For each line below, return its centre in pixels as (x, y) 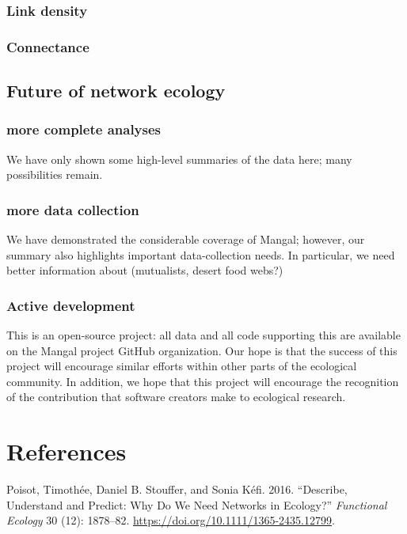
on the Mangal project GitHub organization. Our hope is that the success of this (202, 350)
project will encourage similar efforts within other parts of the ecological (182, 366)
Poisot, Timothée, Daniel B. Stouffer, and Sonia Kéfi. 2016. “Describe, (177, 489)
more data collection (73, 209)
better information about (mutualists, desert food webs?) (145, 270)
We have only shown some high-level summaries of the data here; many (179, 159)
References (67, 451)
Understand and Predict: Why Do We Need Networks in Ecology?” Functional (197, 504)
